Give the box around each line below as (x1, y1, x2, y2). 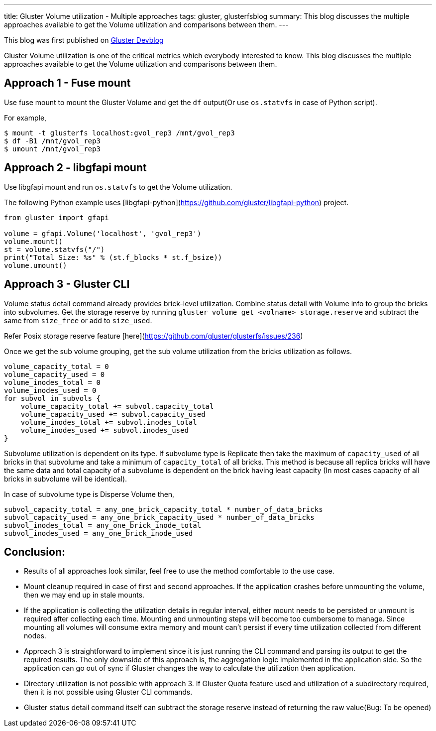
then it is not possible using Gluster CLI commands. (24, 688, 193, 697)
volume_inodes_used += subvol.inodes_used (20, 426, 189, 434)
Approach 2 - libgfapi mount (4, 161, 147, 174)
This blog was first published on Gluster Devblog (4, 36, 164, 44)
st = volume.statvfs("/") (4, 245, 105, 253)
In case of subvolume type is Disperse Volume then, (4, 489, 175, 498)
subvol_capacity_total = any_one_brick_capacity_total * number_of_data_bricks (4, 505, 323, 513)
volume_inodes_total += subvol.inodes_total (20, 418, 197, 426)
